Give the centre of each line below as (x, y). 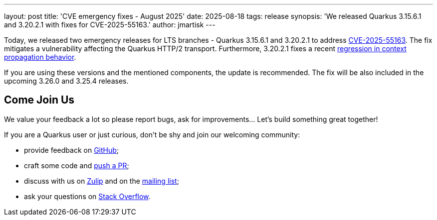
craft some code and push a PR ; (77, 165)
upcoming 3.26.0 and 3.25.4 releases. (66, 81)
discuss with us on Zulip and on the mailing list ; (102, 181)
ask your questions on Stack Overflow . (87, 196)
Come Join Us (39, 100)
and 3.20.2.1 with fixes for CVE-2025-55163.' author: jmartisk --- (110, 25)
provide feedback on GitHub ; (72, 150)
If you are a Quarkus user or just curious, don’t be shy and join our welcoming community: (152, 134)
